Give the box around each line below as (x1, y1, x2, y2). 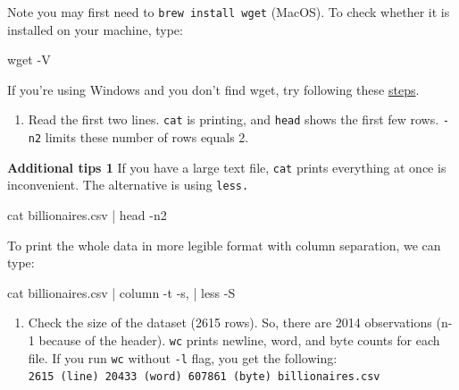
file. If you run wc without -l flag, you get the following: (28, 348, 338, 367)
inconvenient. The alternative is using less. (7, 175, 249, 194)
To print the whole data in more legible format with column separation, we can (7, 235, 441, 254)
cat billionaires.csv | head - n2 (7, 206, 167, 225)
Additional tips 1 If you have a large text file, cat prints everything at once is (7, 157, 446, 176)
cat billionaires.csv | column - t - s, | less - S (7, 283, 236, 301)
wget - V (7, 50, 51, 69)
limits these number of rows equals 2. (45, 128, 249, 147)
